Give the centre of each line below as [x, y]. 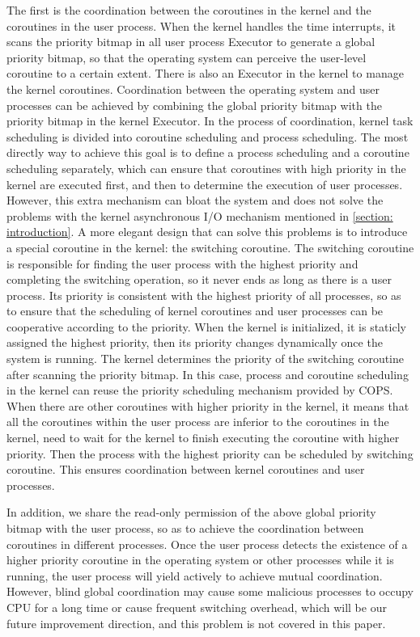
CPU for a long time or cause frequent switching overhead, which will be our [197, 607]
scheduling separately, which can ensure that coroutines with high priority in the [206, 168]
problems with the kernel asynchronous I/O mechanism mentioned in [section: [200, 215]
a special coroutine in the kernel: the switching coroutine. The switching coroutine [210, 247]
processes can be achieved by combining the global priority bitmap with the [194, 105]
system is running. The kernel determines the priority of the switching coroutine [206, 359]
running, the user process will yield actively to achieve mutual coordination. [195, 575]
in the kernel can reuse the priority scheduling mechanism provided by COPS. [200, 390]
